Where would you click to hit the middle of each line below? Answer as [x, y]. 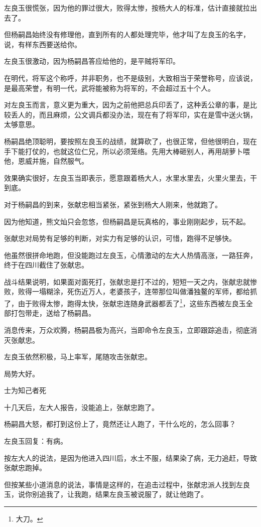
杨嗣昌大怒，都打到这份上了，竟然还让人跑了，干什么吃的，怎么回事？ [120, 424]
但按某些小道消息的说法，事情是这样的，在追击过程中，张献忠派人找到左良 [127, 484]
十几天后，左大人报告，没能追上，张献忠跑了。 [81, 407]
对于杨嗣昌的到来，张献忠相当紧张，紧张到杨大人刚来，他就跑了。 [113, 204]
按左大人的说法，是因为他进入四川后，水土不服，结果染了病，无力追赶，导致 [130, 457]
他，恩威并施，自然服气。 [46, 161]
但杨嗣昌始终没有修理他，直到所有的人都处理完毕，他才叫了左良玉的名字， [127, 34]
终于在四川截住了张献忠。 [46, 265]
